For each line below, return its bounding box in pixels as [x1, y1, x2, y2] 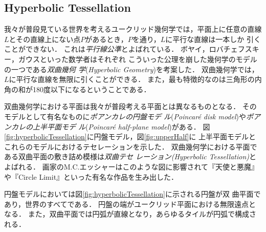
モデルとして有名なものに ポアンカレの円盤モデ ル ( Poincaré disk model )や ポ [4, 111, 253, 121]
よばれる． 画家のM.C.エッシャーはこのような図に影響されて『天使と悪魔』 [4, 161, 258, 172]
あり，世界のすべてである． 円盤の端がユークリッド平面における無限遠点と [4, 198, 256, 209]
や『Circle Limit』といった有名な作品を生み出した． [4, 171, 179, 182]
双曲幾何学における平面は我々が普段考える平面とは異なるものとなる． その [4, 101, 257, 112]
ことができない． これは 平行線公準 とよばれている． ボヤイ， [4, 44, 209, 54]
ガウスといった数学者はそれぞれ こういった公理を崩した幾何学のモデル [18, 53, 257, 64]
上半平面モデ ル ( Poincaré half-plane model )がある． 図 [32, 121, 210, 132]
